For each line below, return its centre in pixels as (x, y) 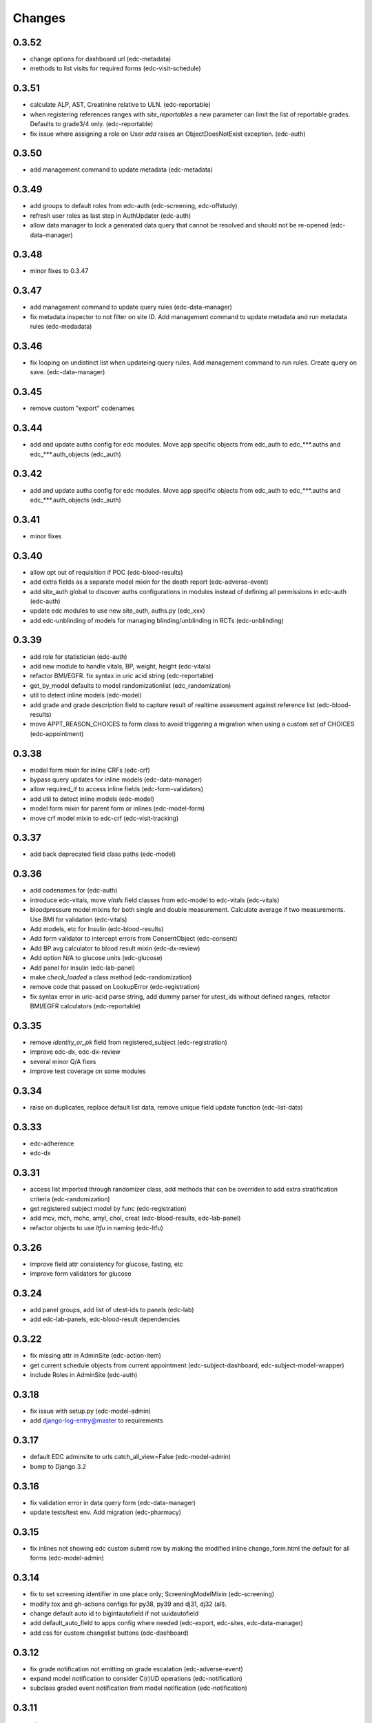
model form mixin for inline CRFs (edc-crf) (90, 770)
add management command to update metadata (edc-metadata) (122, 170)
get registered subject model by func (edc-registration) (108, 1209)
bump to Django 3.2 (58, 1466)
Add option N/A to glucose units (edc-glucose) (96, 958)
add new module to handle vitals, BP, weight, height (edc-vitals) (121, 666)
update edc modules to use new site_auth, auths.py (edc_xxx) (118, 611)
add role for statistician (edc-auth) (79, 656)
